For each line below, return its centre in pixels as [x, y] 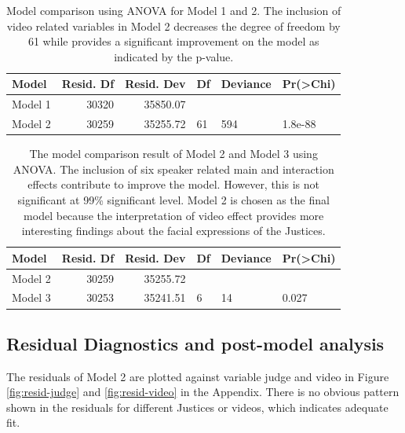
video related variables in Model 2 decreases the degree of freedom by [173, 26]
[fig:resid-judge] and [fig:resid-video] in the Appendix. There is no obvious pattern [203, 392]
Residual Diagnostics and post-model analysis [195, 343]
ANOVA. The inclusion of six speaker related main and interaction [173, 169]
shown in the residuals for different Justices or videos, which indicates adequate [197, 407]
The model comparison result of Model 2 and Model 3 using [173, 154]
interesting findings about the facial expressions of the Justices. [173, 231]
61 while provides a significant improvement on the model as [173, 41]
